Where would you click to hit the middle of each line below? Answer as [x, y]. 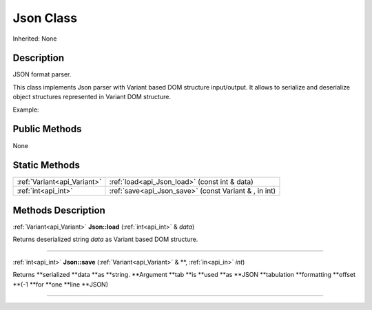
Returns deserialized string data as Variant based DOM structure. [105, 239]
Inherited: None [35, 39]
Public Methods [47, 129]
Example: [26, 110]
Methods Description [59, 210]
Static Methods [46, 165]
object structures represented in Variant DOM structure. [92, 97]
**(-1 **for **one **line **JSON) [61, 284]
